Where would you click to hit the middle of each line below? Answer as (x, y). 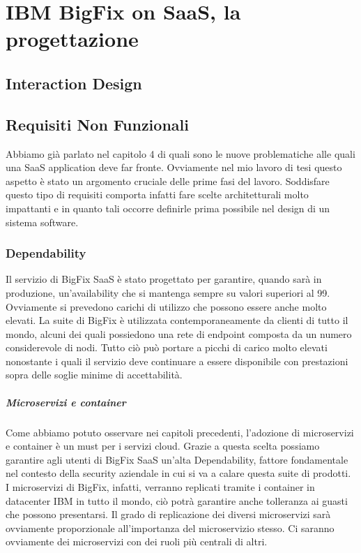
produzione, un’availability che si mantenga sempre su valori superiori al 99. (168, 292)
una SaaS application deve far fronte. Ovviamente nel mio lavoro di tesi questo (174, 167)
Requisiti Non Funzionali (97, 124)
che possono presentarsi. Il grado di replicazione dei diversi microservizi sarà (168, 514)
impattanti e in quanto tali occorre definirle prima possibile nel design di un (168, 208)
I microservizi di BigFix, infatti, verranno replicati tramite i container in (160, 487)
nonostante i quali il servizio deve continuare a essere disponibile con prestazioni (177, 361)
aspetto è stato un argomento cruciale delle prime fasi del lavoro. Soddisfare (168, 180)
